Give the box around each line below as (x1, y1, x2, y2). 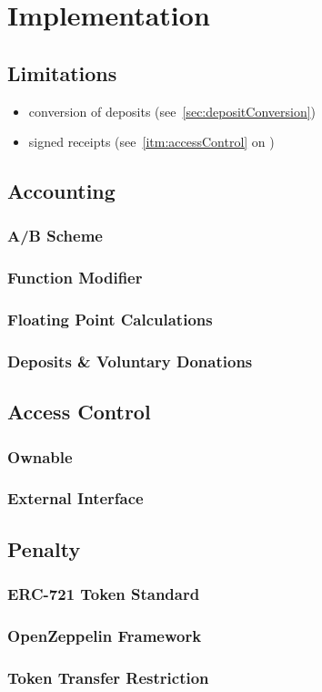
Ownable (7, 445, 73, 468)
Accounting (7, 177, 116, 205)
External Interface (7, 487, 144, 510)
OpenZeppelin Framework (7, 624, 202, 646)
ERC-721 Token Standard (7, 583, 200, 605)
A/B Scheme (7, 224, 103, 247)
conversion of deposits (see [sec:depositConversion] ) (28, 101, 317, 120)
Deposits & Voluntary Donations (7, 350, 253, 372)
